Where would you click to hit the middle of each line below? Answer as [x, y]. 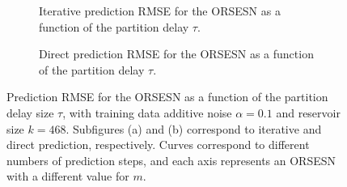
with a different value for [68, 176]
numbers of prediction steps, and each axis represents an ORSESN [171, 160]
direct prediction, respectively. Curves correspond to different [158, 144]
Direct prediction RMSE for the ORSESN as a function [176, 54]
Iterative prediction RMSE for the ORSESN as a [160, 11]
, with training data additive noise [147, 112]
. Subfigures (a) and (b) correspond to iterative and [194, 128]
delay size [30, 112]
